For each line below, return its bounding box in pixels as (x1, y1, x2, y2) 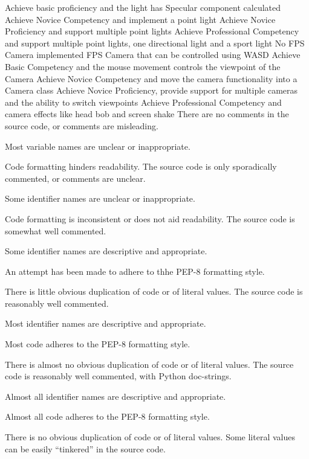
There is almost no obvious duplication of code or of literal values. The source (5, 358, 294, 370)
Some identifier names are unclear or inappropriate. (5, 192, 195, 205)
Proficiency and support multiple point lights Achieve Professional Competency (5, 25, 299, 37)
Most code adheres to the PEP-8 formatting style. (5, 338, 190, 350)
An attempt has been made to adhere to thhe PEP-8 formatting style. (5, 265, 265, 277)
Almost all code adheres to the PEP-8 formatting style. (5, 410, 210, 423)
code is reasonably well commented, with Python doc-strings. (5, 370, 232, 382)
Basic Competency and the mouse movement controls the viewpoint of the (5, 60, 281, 72)
